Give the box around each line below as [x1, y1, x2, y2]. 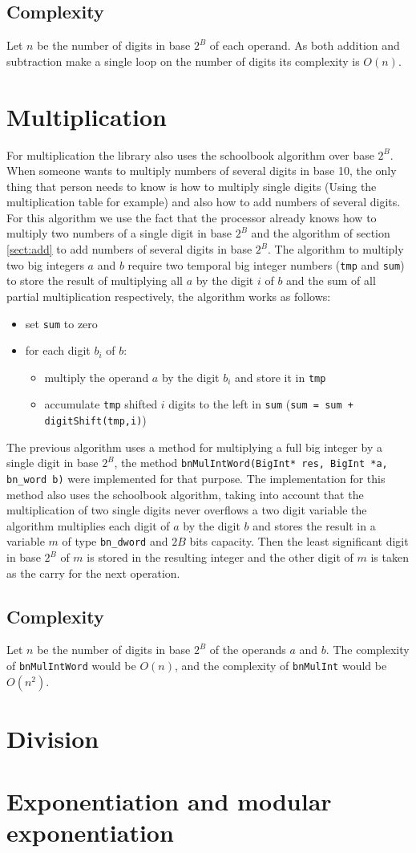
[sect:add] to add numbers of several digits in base [6, 241, 252, 258]
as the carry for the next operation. [6, 564, 180, 581]
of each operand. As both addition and [209, 37, 400, 54]
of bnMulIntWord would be [6, 657, 136, 674]
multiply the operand [44, 368, 149, 385]
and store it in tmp [234, 368, 326, 385]
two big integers [6, 256, 84, 273]
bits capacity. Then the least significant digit [189, 533, 409, 550]
